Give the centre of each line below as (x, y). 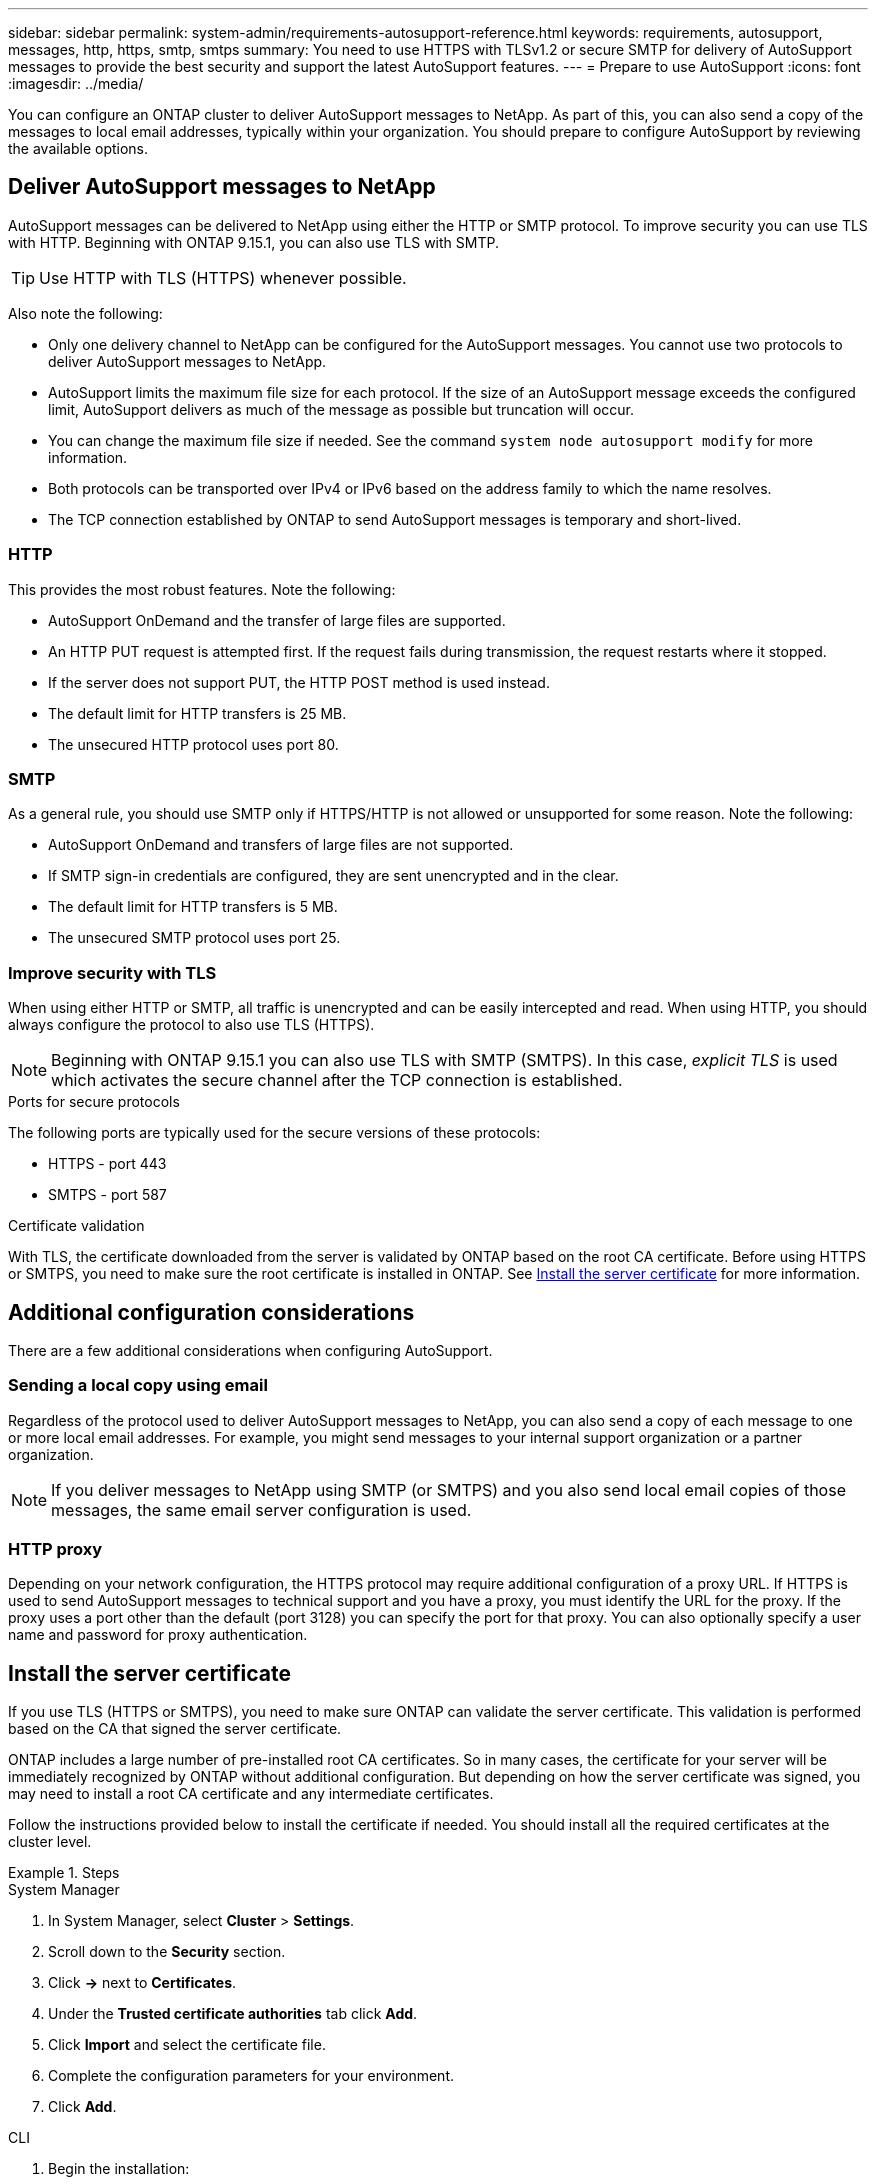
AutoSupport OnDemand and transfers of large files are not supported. (281, 845)
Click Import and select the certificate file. (187, 2045)
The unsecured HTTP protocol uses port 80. (193, 744)
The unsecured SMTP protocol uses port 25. (194, 938)
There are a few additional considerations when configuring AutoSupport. (250, 1350)
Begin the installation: (119, 2169)
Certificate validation (76, 1226)
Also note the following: (85, 313)
